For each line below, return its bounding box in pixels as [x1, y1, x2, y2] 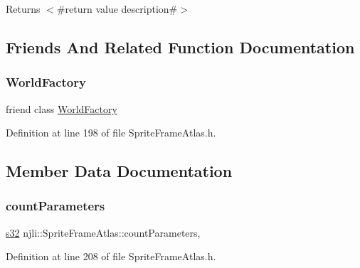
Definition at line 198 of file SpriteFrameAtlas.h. [6, 125, 216, 140]
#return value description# [56, 1, 178, 16]
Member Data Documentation [6, 160, 233, 182]
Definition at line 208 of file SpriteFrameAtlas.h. [6, 249, 216, 264]
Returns [6, 1, 41, 16]
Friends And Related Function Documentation [6, 36, 355, 58]
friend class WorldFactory [6, 101, 117, 116]
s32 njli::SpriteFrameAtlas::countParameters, [6, 225, 201, 240]
